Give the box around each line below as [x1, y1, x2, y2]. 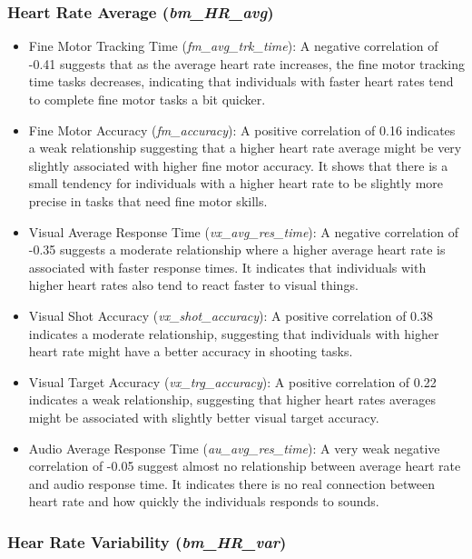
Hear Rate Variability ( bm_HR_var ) [7, 530, 287, 553]
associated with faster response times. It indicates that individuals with [28, 257, 427, 276]
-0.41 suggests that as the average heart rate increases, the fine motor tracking [28, 54, 465, 73]
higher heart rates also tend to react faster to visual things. [28, 275, 359, 294]
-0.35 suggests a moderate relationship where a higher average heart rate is [28, 240, 446, 259]
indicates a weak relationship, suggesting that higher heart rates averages [28, 390, 437, 409]
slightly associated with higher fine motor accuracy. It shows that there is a [28, 155, 448, 175]
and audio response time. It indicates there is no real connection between [28, 474, 436, 493]
